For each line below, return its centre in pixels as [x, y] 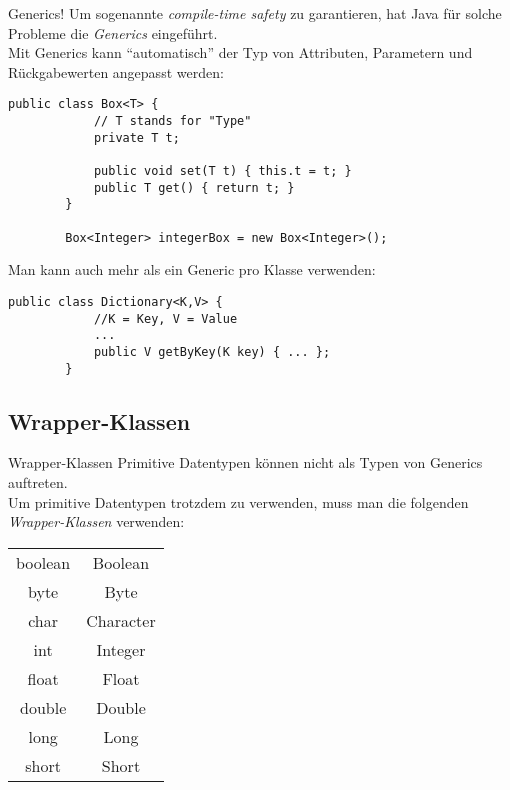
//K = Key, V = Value [165, 318]
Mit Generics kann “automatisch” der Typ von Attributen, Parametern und [240, 52]
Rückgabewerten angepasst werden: [116, 71]
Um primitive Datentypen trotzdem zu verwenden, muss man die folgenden [238, 501]
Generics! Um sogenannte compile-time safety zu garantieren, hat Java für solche [255, 13]
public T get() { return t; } [194, 187]
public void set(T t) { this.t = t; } [222, 171]
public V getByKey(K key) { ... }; [212, 351]
